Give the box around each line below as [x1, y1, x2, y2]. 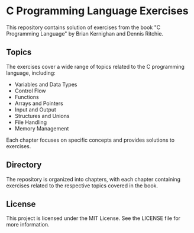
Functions [14, 93, 40, 100]
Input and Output [14, 106, 56, 113]
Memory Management [14, 125, 69, 132]
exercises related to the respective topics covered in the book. [6, 182, 159, 189]
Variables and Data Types [14, 81, 77, 88]
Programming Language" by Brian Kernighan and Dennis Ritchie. [6, 30, 164, 37]
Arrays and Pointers [14, 100, 63, 107]
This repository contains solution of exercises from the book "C [6, 24, 161, 31]
